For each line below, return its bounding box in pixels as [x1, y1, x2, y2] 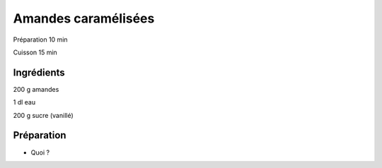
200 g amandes [13, 85, 59, 93]
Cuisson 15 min [13, 48, 58, 56]
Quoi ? [30, 148, 50, 157]
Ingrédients [13, 66, 65, 78]
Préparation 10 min [13, 35, 68, 44]
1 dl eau [13, 98, 35, 107]
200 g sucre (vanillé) [13, 111, 74, 119]
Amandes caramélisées [13, 11, 155, 26]
